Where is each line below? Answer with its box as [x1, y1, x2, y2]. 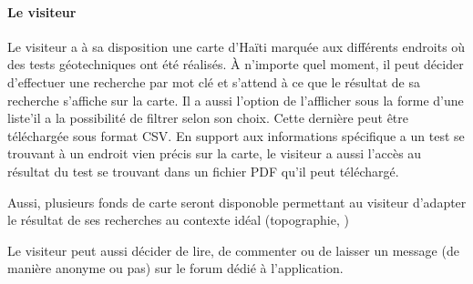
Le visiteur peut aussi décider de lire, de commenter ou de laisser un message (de [7, 240, 459, 259]
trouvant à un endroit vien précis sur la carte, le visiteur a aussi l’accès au [7, 144, 422, 163]
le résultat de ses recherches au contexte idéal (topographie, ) [7, 210, 349, 229]
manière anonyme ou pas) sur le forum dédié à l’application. [7, 259, 344, 278]
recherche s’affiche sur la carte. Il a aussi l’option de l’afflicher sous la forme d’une [7, 90, 464, 109]
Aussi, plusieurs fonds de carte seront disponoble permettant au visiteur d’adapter [7, 192, 467, 211]
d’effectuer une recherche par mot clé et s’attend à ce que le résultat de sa [7, 72, 420, 91]
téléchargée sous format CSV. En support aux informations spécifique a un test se [7, 126, 465, 145]
